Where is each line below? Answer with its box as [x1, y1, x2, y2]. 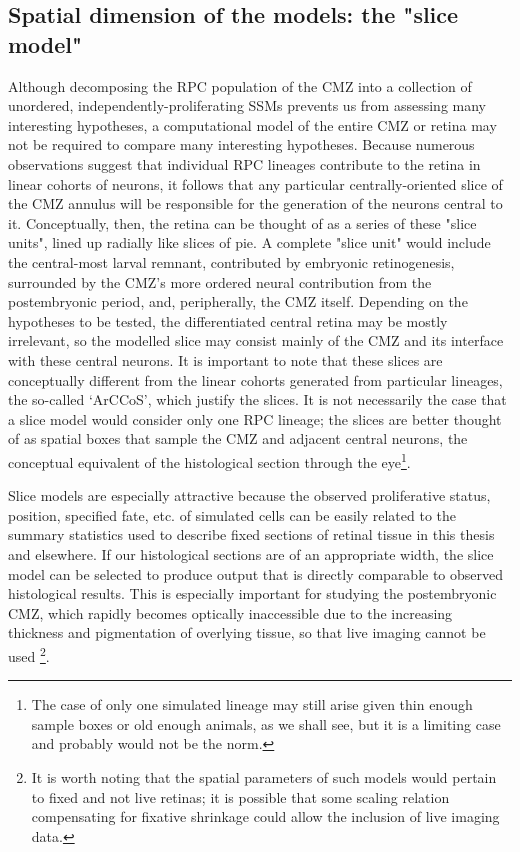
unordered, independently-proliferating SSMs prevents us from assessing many [8, 95, 486, 116]
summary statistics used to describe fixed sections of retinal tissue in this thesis [8, 524, 495, 545]
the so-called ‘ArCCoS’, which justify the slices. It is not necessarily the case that [8, 389, 507, 410]
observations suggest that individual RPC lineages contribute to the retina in [8, 153, 481, 174]
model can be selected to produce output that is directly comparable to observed [8, 563, 504, 584]
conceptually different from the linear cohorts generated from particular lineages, [8, 369, 503, 390]
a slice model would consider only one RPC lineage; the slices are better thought [8, 408, 502, 429]
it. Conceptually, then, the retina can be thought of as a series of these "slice [8, 212, 477, 233]
